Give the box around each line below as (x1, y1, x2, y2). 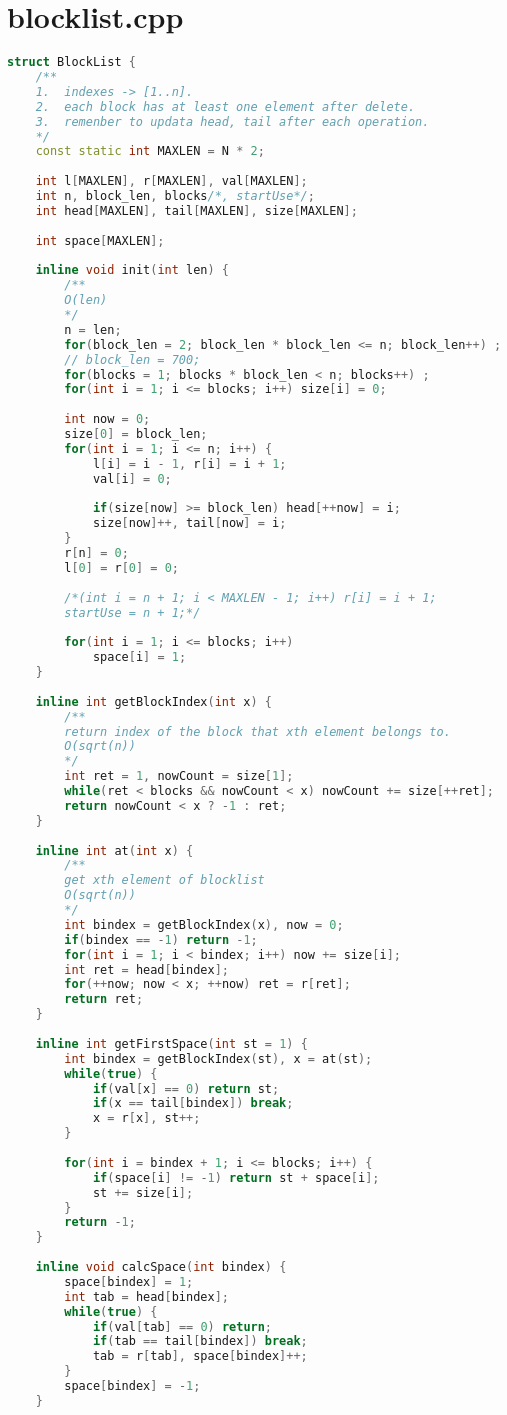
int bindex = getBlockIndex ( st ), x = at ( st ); (64, 1051, 373, 1066)
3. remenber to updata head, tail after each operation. (35, 114, 430, 129)
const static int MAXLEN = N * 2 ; (35, 144, 265, 159)
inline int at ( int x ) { (35, 843, 194, 858)
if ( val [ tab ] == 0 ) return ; (92, 1319, 273, 1334)
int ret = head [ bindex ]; (64, 962, 229, 977)
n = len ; (64, 322, 122, 337)
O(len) (64, 293, 108, 308)
